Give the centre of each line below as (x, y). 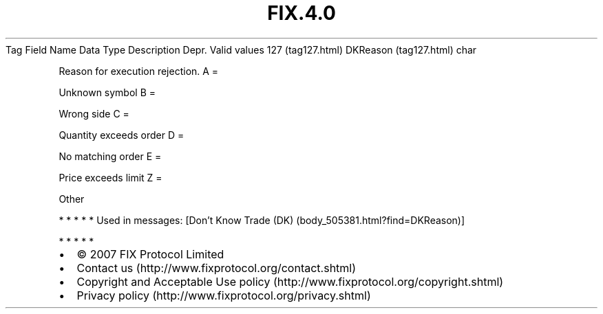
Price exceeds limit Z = (110, 177)
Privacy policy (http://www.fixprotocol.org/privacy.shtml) (224, 295)
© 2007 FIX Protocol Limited (150, 254)
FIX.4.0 (301, 13)
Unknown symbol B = (107, 92)
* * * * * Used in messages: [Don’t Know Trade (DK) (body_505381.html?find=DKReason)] (262, 220)
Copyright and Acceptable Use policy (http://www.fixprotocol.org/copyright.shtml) (290, 281)
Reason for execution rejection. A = (139, 71)
